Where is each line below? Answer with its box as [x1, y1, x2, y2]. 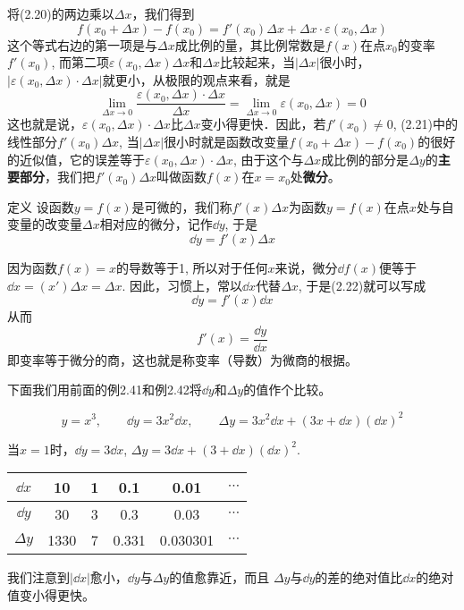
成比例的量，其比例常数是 [174, 35, 325, 54]
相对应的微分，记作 [99, 215, 213, 233]
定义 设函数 [7, 197, 74, 216]
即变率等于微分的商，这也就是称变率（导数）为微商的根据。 [7, 350, 358, 369]
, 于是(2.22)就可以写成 [298, 275, 426, 294]
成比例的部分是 [321, 149, 409, 168]
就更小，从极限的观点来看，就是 [102, 70, 291, 89]
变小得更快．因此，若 [200, 114, 326, 133]
